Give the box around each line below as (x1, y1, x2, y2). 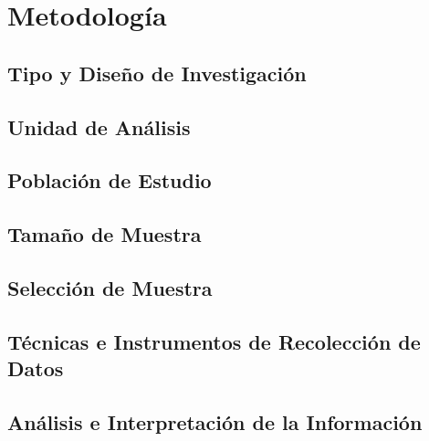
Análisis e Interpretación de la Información (7, 407, 423, 436)
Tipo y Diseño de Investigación (7, 58, 307, 87)
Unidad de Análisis (7, 112, 191, 141)
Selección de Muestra (7, 273, 213, 301)
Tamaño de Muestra (7, 220, 202, 248)
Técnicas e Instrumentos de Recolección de (7, 327, 421, 355)
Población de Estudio (7, 166, 212, 194)
